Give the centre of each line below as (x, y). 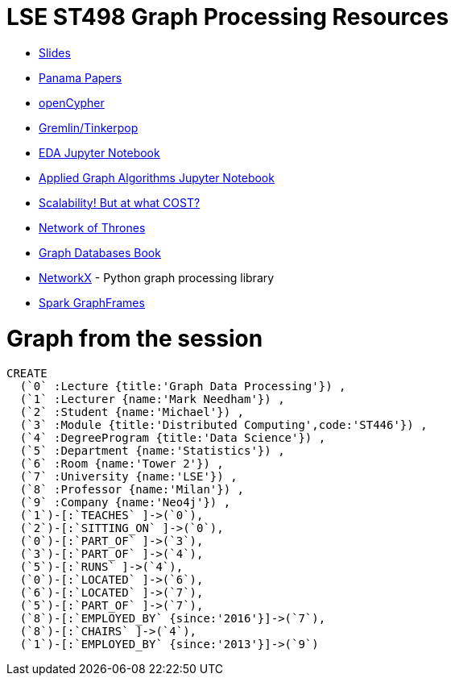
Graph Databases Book (100, 252)
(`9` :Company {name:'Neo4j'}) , (125, 503)
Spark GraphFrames (92, 302)
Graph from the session (135, 338)
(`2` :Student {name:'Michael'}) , (132, 412)
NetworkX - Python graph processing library (157, 277)
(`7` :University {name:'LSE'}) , (128, 477)
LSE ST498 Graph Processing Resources (228, 17)
